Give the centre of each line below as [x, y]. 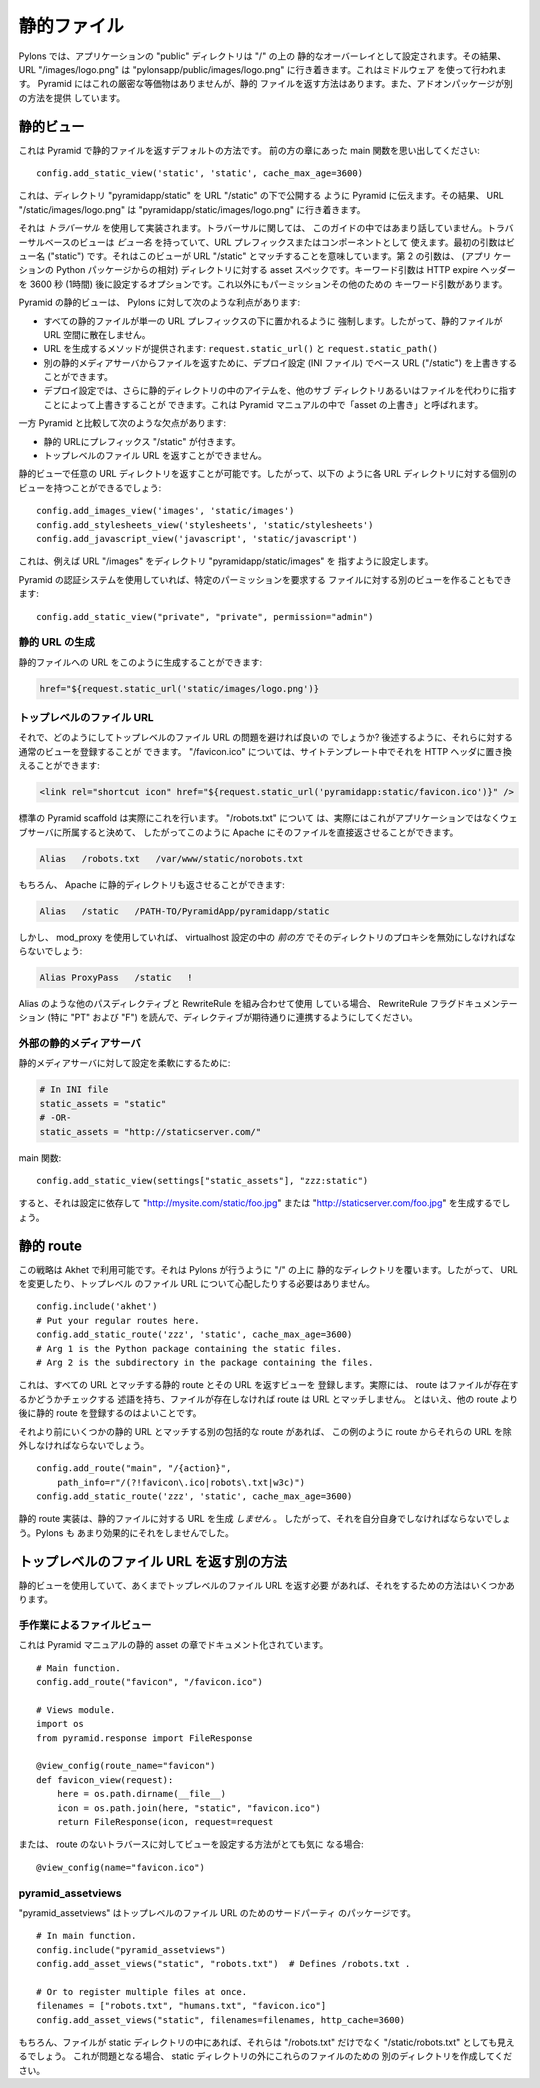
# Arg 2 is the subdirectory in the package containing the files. [205, 1362]
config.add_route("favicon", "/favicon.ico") [150, 1682]
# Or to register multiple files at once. [142, 1991]
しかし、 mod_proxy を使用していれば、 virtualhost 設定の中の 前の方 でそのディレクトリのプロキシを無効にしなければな [267, 937]
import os [60, 1724]
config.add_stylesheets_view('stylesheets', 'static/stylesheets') [205, 524]
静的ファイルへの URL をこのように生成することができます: [140, 662]
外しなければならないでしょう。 [84, 1445]
